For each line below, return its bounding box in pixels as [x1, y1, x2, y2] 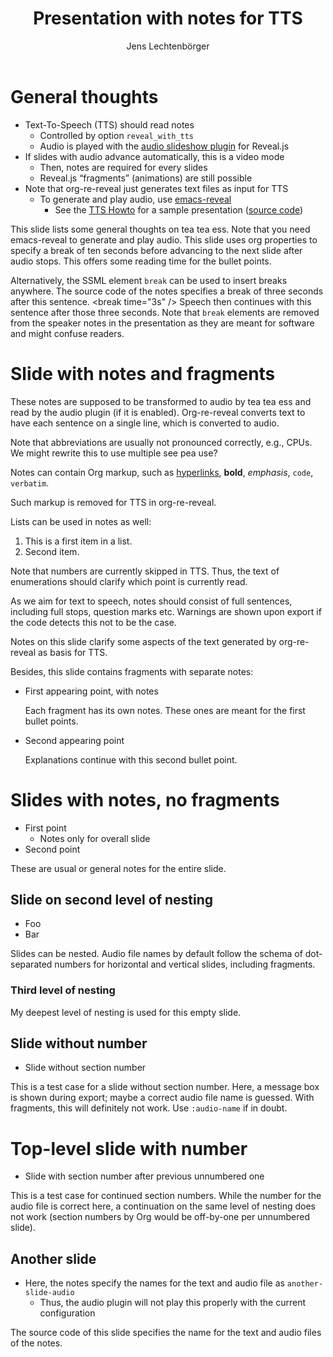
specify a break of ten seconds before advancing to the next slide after [10, 244, 303, 256]
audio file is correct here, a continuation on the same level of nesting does [10, 1200, 317, 1212]
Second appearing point [24, 734, 125, 746]
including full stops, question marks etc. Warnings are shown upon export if [10, 605, 322, 617]
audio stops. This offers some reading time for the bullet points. [10, 255, 272, 267]
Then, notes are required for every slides [39, 161, 208, 173]
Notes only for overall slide [39, 832, 151, 844]
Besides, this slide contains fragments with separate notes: [10, 665, 254, 677]
